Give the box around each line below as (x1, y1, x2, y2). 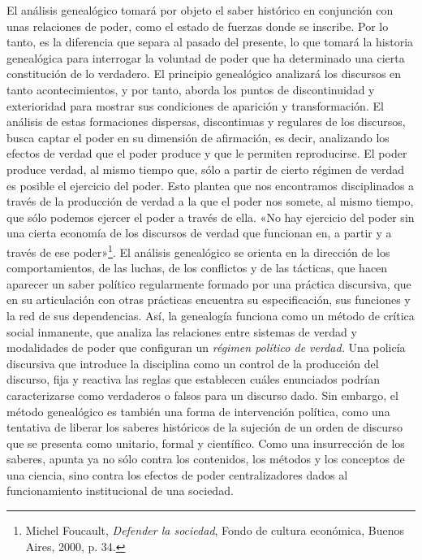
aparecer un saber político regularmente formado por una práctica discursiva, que (6, 275, 411, 292)
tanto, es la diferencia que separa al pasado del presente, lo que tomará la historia (6, 33, 414, 50)
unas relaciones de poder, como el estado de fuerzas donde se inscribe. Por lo (6, 17, 389, 34)
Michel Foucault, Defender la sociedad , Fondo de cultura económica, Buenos (25, 522, 404, 539)
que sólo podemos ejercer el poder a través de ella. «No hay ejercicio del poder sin (6, 208, 415, 225)
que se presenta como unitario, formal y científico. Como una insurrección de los (6, 434, 405, 451)
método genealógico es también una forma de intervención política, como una (6, 402, 390, 419)
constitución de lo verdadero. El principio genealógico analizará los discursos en (6, 65, 402, 82)
